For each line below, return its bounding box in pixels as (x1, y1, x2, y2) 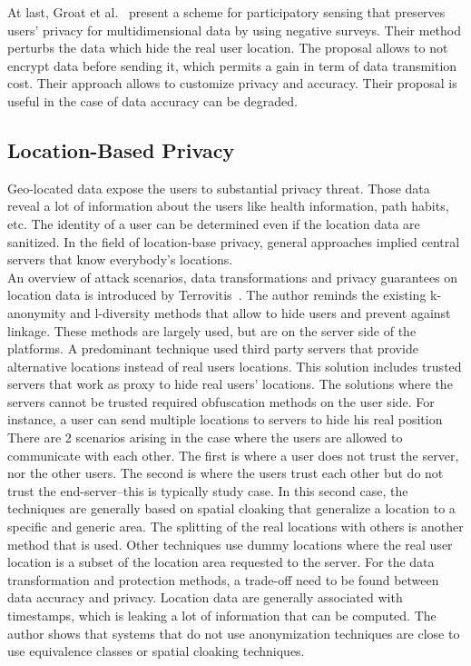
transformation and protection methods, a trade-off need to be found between (7, 570, 439, 589)
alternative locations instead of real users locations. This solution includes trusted (7, 356, 462, 375)
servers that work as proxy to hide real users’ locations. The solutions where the (7, 374, 453, 393)
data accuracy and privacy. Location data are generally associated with (7, 588, 403, 607)
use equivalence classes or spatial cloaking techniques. (7, 641, 305, 661)
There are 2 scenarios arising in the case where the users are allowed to (7, 428, 403, 447)
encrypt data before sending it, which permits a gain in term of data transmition (7, 55, 457, 75)
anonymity (7, 303, 66, 322)
